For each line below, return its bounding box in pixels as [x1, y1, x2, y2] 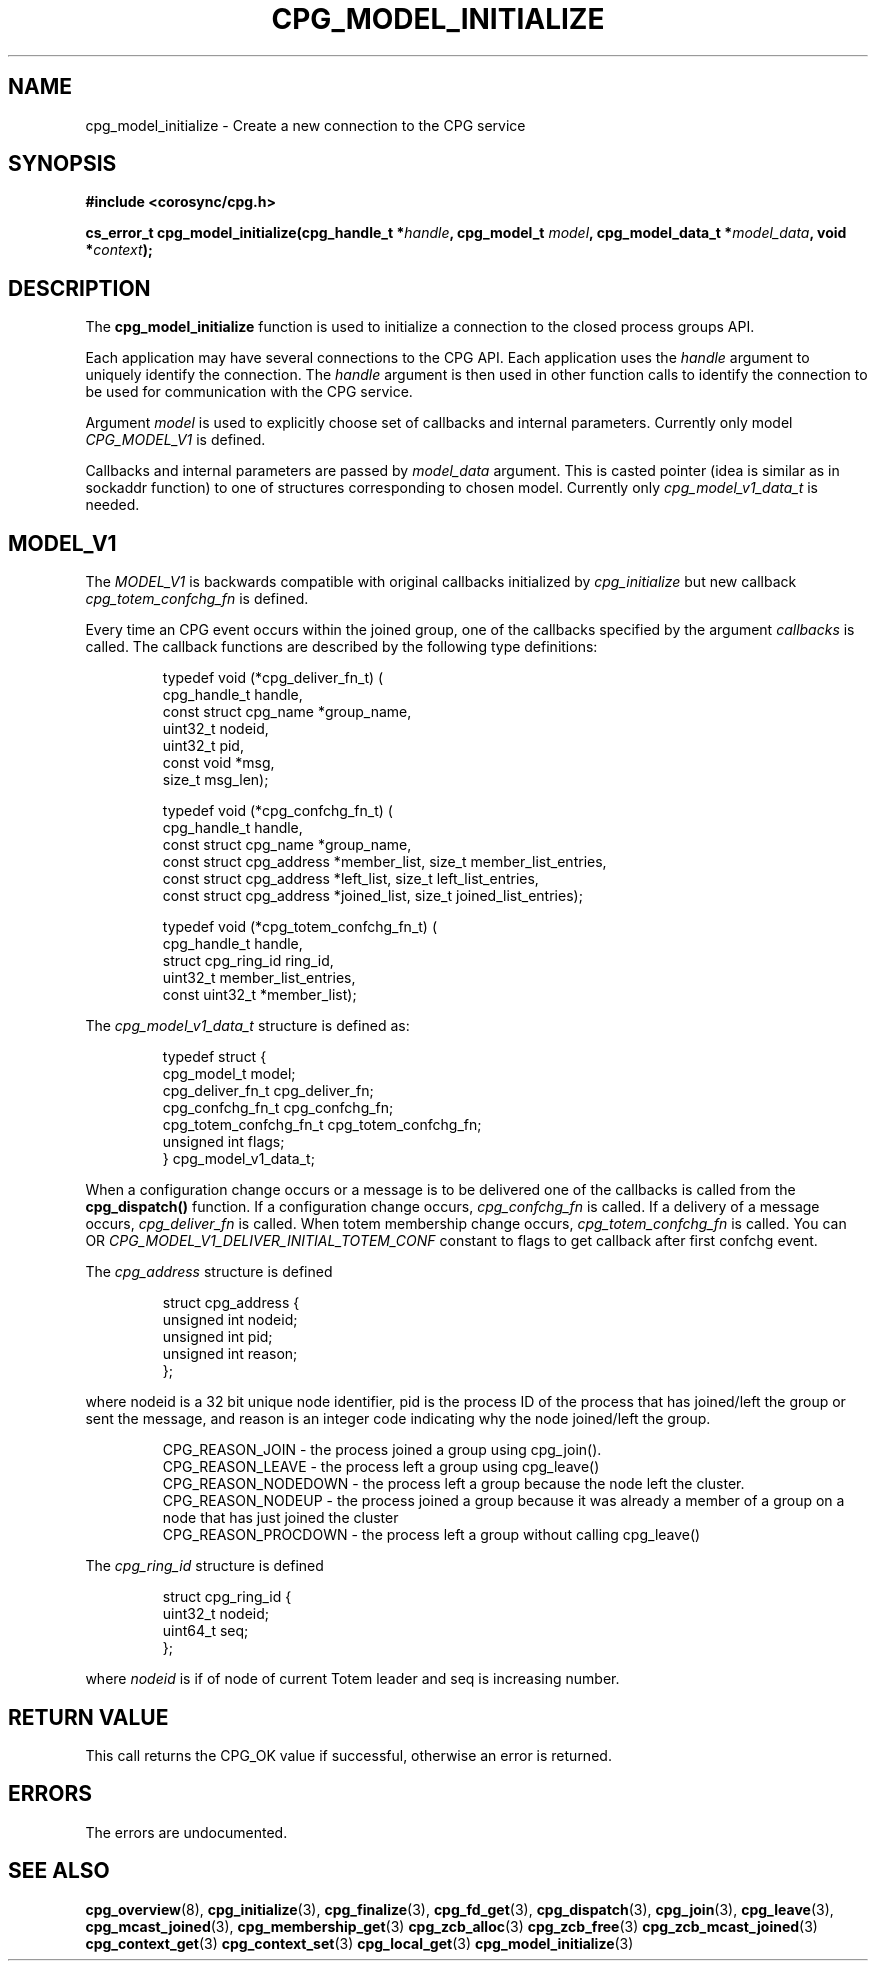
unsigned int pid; [162, 1328, 273, 1346]
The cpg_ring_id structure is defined [85, 1557, 324, 1575]
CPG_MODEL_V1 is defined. [85, 431, 266, 449]
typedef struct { [162, 1048, 267, 1066]
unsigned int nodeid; [162, 1311, 298, 1329]
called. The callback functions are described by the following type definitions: [85, 638, 598, 656]
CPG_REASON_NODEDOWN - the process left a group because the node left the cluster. [162, 1475, 745, 1493]
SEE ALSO [8, 1858, 110, 1884]
